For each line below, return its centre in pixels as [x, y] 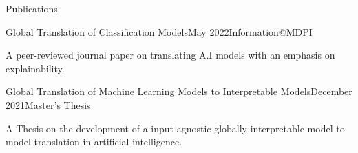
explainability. [35, 68]
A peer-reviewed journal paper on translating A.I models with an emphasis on [170, 55]
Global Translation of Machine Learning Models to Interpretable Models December [179, 91]
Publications [32, 8]
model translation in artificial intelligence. [94, 142]
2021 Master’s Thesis [48, 104]
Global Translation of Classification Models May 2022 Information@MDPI [159, 31]
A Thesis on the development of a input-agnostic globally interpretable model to [175, 128]
